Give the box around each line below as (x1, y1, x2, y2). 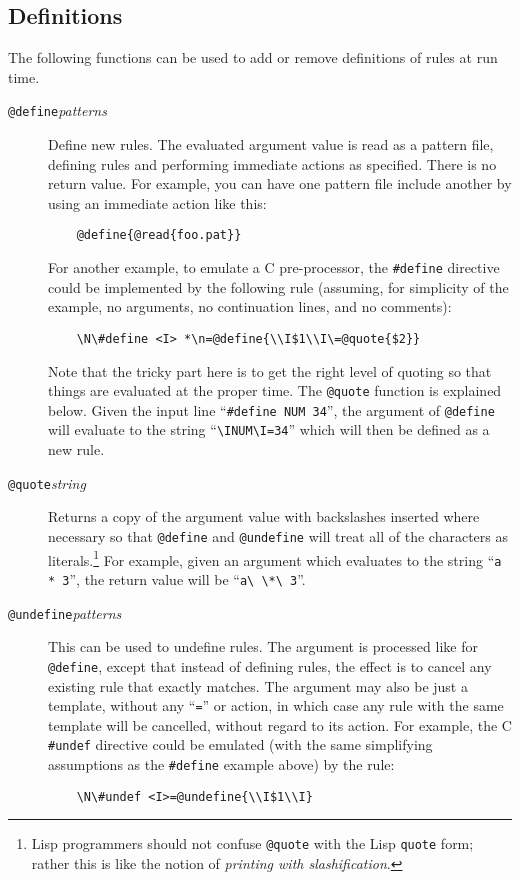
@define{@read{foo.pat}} (76, 228, 242, 243)
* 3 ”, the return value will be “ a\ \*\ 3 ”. (48, 568, 306, 589)
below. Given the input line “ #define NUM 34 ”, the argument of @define (48, 399, 495, 420)
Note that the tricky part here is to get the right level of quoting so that (48, 360, 492, 381)
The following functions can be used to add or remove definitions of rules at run (8, 47, 498, 68)
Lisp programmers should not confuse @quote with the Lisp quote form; (31, 833, 474, 854)
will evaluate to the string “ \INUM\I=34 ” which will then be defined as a (48, 419, 490, 440)
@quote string (8, 472, 86, 493)
